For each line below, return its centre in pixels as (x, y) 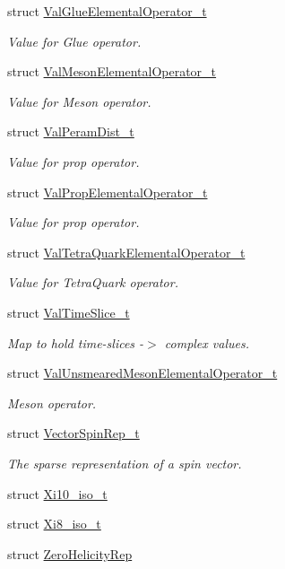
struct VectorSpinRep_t (73, 433)
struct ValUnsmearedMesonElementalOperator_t (142, 373)
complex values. (207, 342)
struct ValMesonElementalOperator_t (112, 71)
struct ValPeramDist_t (71, 131)
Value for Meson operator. (79, 101)
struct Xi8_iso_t (54, 524)
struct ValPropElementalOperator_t (108, 192)
